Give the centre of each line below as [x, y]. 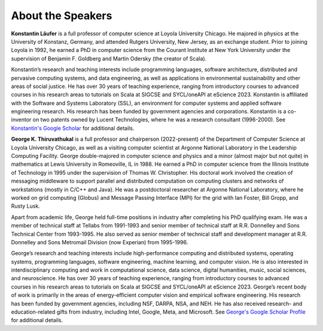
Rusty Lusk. [25, 206]
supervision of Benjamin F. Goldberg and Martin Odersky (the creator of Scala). [109, 58]
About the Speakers [62, 16]
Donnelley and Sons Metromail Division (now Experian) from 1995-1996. [100, 242]
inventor [21, 120]
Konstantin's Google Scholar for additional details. [73, 128]
